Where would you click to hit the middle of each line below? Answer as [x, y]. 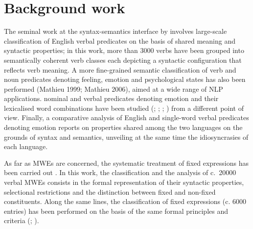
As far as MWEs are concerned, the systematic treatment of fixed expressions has [126, 163]
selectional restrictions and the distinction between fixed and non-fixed [110, 191]
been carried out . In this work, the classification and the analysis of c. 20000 [120, 172]
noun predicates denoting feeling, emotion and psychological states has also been [125, 79]
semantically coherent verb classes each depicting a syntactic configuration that [123, 60]
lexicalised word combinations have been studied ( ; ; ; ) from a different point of [124, 108]
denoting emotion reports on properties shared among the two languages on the [123, 127]
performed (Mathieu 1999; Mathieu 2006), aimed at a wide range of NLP [114, 89]
